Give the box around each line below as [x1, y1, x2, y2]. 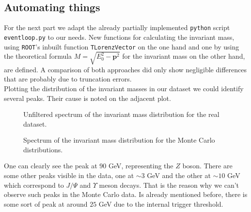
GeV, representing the [108, 161, 173, 171]
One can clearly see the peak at [4, 161, 97, 171]
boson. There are [182, 161, 233, 171]
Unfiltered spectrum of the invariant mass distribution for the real [23, 109, 220, 119]
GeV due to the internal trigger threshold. [98, 198, 223, 209]
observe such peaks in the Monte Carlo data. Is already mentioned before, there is [4, 189, 248, 199]
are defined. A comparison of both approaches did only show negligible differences [4, 64, 247, 74]
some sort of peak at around [4, 198, 88, 209]
